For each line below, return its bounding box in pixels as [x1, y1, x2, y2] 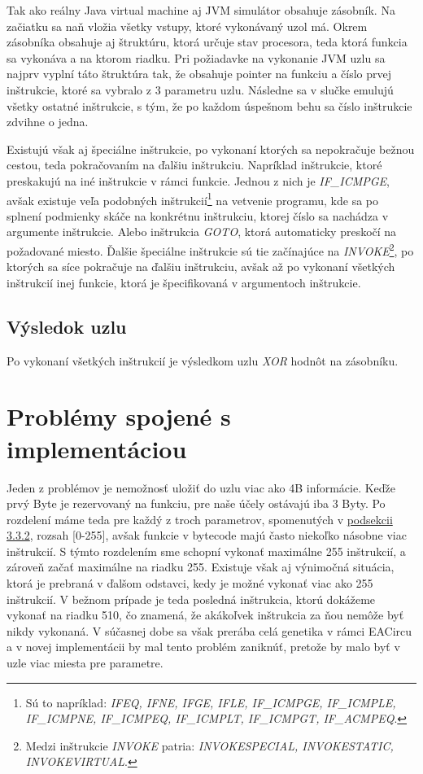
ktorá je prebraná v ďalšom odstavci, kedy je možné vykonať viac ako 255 [7, 575, 373, 592]
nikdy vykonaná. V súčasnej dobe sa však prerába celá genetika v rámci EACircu [7, 622, 412, 639]
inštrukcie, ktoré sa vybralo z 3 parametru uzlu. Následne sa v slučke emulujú [7, 81, 394, 98]
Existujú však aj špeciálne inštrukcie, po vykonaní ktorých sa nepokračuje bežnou [7, 140, 415, 157]
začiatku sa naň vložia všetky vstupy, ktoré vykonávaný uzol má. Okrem [7, 17, 368, 34]
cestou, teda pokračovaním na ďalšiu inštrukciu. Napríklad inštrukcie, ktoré [7, 156, 382, 173]
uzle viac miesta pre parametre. [7, 654, 164, 671]
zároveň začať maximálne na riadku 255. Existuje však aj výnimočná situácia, [7, 558, 395, 575]
